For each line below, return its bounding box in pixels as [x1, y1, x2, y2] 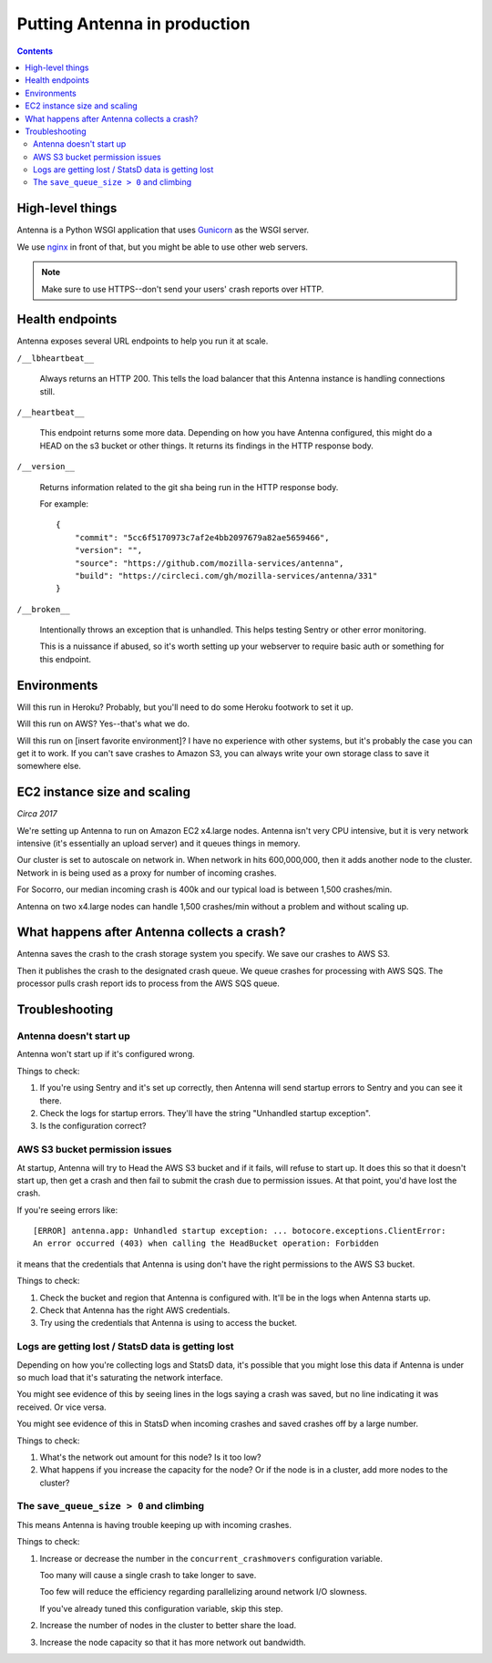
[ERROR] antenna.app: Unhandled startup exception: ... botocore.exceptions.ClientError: [33, 1226, 446, 1237]
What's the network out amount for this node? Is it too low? [39, 1452, 261, 1463]
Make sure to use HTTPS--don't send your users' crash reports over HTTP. [41, 283, 324, 294]
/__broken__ [16, 604, 70, 614]
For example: [39, 498, 89, 509]
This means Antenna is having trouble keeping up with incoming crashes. [16, 1519, 292, 1530]
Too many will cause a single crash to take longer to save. [39, 1570, 257, 1580]
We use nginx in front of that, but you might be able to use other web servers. [16, 241, 309, 252]
